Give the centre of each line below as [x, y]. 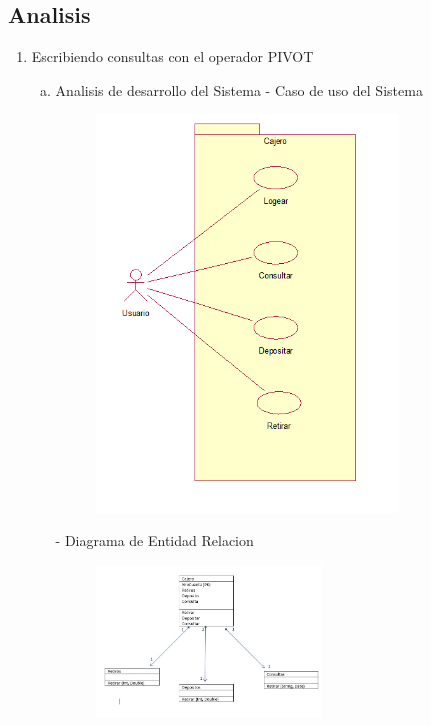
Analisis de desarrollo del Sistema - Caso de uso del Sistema [239, 89]
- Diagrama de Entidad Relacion [154, 540]
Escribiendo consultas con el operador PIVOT [172, 56]
